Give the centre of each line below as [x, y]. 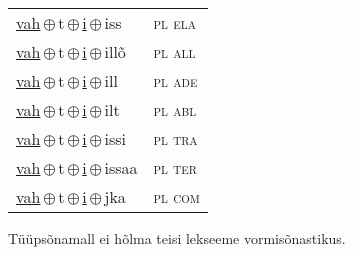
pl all [174, 51]
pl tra [175, 138]
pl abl [175, 109]
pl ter [175, 167]
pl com [176, 196]
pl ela [174, 22]
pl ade [175, 80]
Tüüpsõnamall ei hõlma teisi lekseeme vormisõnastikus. [177, 238]
